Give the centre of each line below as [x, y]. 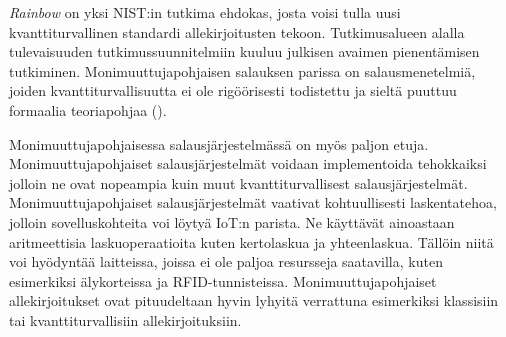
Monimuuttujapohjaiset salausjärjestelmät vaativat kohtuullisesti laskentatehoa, [253, 202]
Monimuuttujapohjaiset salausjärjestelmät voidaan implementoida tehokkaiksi [248, 163]
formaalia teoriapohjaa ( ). [88, 109]
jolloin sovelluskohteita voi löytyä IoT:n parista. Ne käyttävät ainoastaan [232, 221]
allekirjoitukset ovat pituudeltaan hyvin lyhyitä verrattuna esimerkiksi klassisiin [254, 300]
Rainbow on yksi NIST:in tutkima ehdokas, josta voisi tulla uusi [205, 12]
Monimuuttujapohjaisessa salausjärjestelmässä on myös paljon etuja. [219, 143]
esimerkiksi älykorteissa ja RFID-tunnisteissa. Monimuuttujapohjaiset [223, 280]
